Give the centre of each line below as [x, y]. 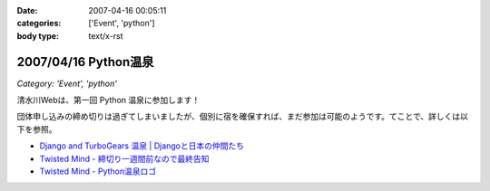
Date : [27, 10]
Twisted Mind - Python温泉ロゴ [98, 171]
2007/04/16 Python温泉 [85, 62]
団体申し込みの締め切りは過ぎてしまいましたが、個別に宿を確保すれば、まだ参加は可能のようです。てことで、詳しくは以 [243, 117]
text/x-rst [106, 35]
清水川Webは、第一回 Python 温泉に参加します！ [108, 100]
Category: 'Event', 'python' [67, 83]
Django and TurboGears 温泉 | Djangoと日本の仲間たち [142, 146]
